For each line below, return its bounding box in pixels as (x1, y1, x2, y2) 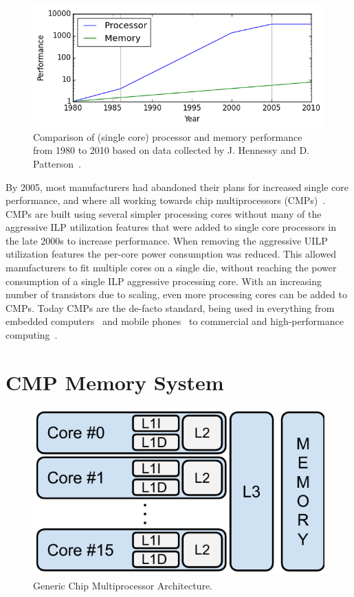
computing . (5, 328, 58, 342)
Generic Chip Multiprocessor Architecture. (33, 578, 213, 592)
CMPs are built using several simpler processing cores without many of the (5, 206, 322, 221)
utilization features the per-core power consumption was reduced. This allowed (5, 247, 337, 261)
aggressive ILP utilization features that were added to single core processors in (5, 220, 337, 234)
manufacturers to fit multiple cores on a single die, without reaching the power (5, 260, 337, 275)
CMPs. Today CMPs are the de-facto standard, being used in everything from (5, 300, 335, 315)
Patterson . (33, 156, 81, 170)
